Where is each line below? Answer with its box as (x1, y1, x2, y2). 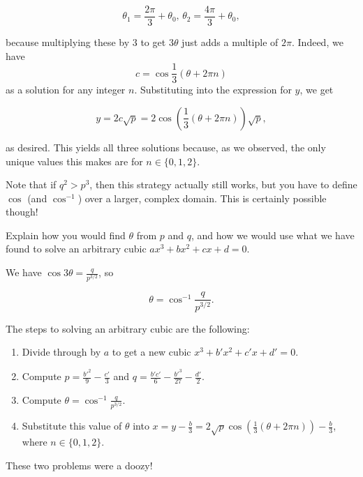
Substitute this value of (22, 418, 122, 433)
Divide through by (22, 344, 101, 359)
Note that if (6, 177, 57, 192)
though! (6, 204, 38, 219)
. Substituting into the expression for (134, 82, 292, 97)
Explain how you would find (6, 227, 126, 242)
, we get (299, 82, 334, 97)
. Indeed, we (291, 35, 343, 50)
